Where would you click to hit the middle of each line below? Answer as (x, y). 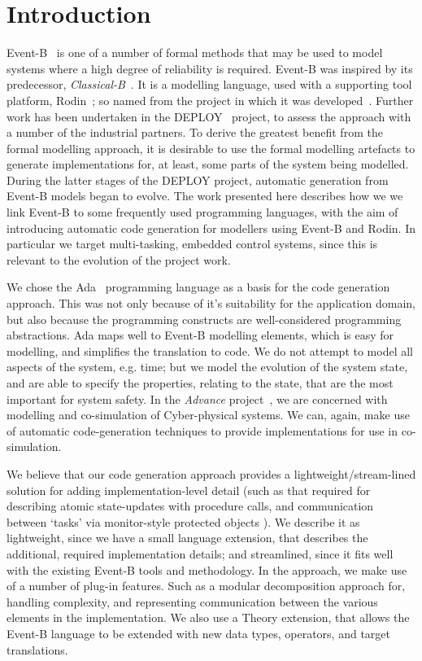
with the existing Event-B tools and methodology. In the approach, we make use (207, 569)
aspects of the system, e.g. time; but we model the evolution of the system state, (207, 367)
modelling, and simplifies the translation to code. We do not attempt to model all (210, 350)
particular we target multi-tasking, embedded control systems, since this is (192, 244)
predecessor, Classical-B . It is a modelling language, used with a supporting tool (209, 84)
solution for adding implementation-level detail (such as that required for (189, 490)
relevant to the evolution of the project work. (119, 259)
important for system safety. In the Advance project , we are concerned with (197, 398)
